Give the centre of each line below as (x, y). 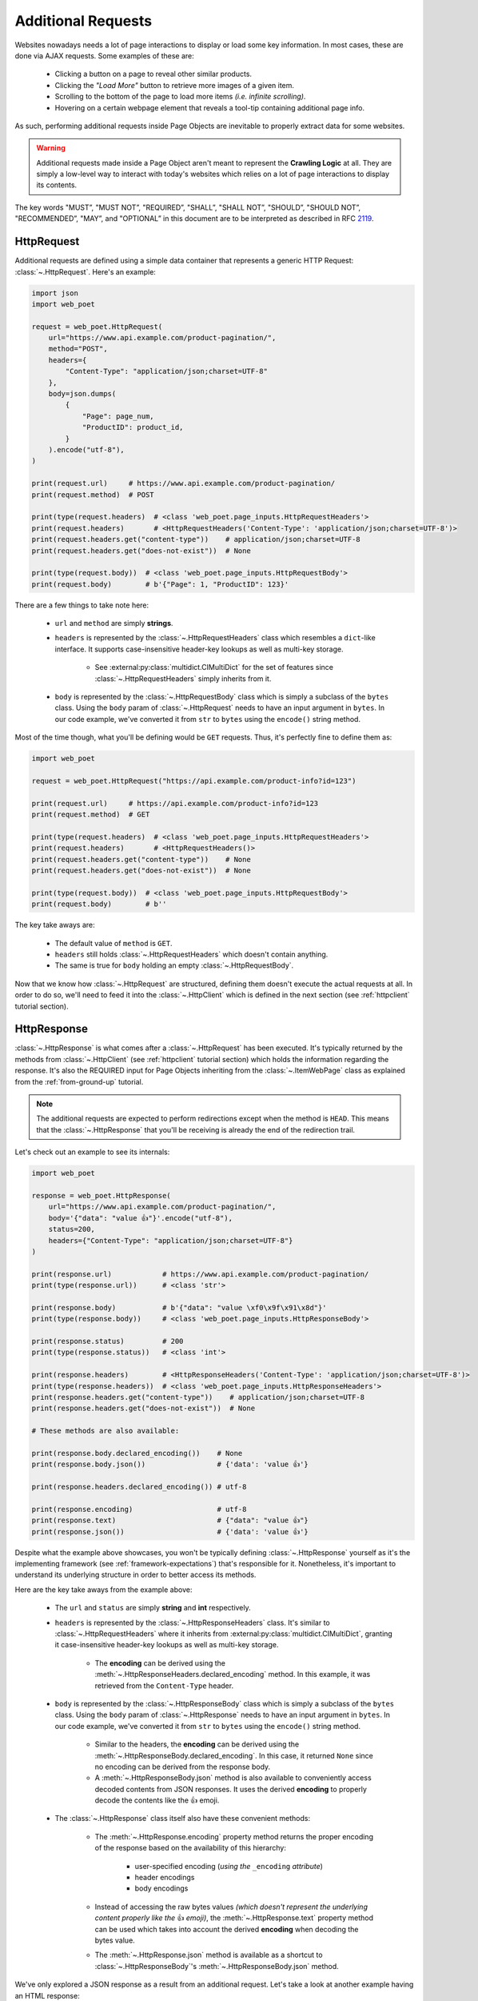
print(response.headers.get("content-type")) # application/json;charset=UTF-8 (198, 1397)
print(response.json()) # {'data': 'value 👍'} (170, 1532)
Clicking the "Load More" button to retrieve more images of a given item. (175, 85)
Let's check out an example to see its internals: (92, 1152)
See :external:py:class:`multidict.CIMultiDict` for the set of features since (214, 668)
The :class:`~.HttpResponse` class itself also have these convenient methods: (183, 1819)
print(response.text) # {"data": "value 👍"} (170, 1520)
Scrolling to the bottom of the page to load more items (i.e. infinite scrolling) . (180, 97)
